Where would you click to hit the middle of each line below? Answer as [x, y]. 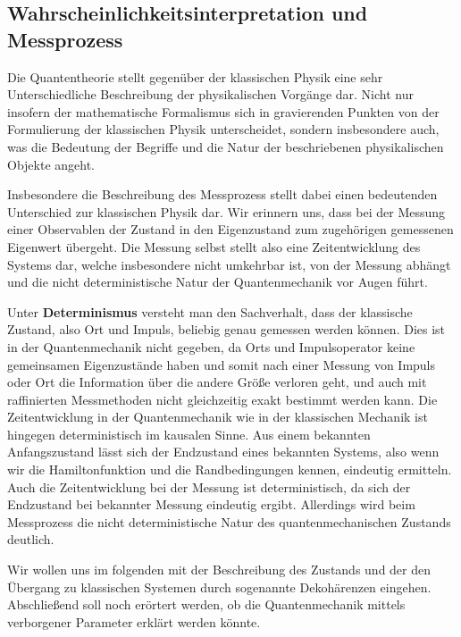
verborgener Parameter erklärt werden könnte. [134, 621]
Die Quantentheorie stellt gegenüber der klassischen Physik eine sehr [195, 76]
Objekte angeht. [51, 164]
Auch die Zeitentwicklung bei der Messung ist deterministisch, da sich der [209, 486]
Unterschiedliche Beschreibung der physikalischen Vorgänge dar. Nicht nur [210, 94]
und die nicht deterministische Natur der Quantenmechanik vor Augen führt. [218, 282]
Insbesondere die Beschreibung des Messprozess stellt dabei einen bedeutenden [222, 194]
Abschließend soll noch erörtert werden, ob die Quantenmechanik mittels [206, 604]
